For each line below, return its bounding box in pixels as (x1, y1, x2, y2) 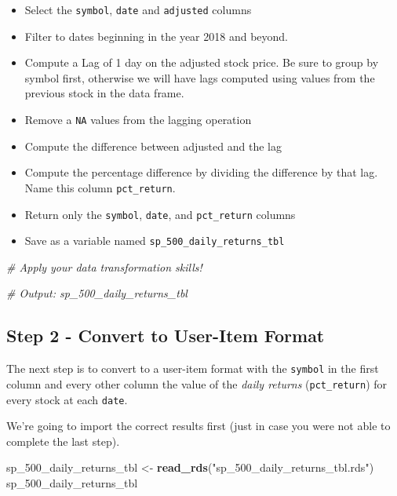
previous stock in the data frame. (24, 85, 184, 101)
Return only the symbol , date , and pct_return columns (24, 206, 296, 222)
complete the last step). (6, 432, 120, 449)
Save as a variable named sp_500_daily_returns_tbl (24, 232, 285, 249)
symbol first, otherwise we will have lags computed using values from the (24, 69, 375, 86)
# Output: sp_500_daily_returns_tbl (6, 285, 188, 301)
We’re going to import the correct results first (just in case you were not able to (6, 418, 391, 434)
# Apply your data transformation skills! (6, 258, 202, 275)
